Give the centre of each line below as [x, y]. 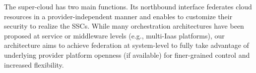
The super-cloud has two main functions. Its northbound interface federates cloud [128, 6]
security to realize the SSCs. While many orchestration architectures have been [124, 26]
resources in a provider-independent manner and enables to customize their [118, 16]
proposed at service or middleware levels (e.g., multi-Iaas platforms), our [114, 35]
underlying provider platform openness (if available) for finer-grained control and [127, 55]
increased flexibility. [34, 64]
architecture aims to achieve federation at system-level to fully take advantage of [127, 45]
